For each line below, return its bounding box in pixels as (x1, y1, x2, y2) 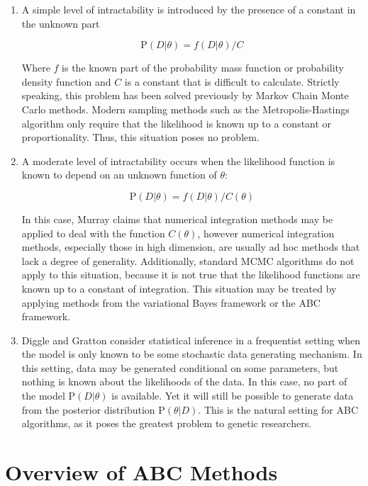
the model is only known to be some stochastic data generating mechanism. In (21, 346, 362, 361)
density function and (21, 74, 111, 89)
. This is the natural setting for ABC (198, 402, 359, 417)
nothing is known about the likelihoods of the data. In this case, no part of (21, 374, 347, 389)
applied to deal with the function (21, 225, 165, 240)
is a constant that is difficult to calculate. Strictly (124, 74, 340, 89)
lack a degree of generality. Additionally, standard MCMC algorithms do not (21, 253, 355, 268)
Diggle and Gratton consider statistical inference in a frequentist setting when (21, 332, 361, 347)
